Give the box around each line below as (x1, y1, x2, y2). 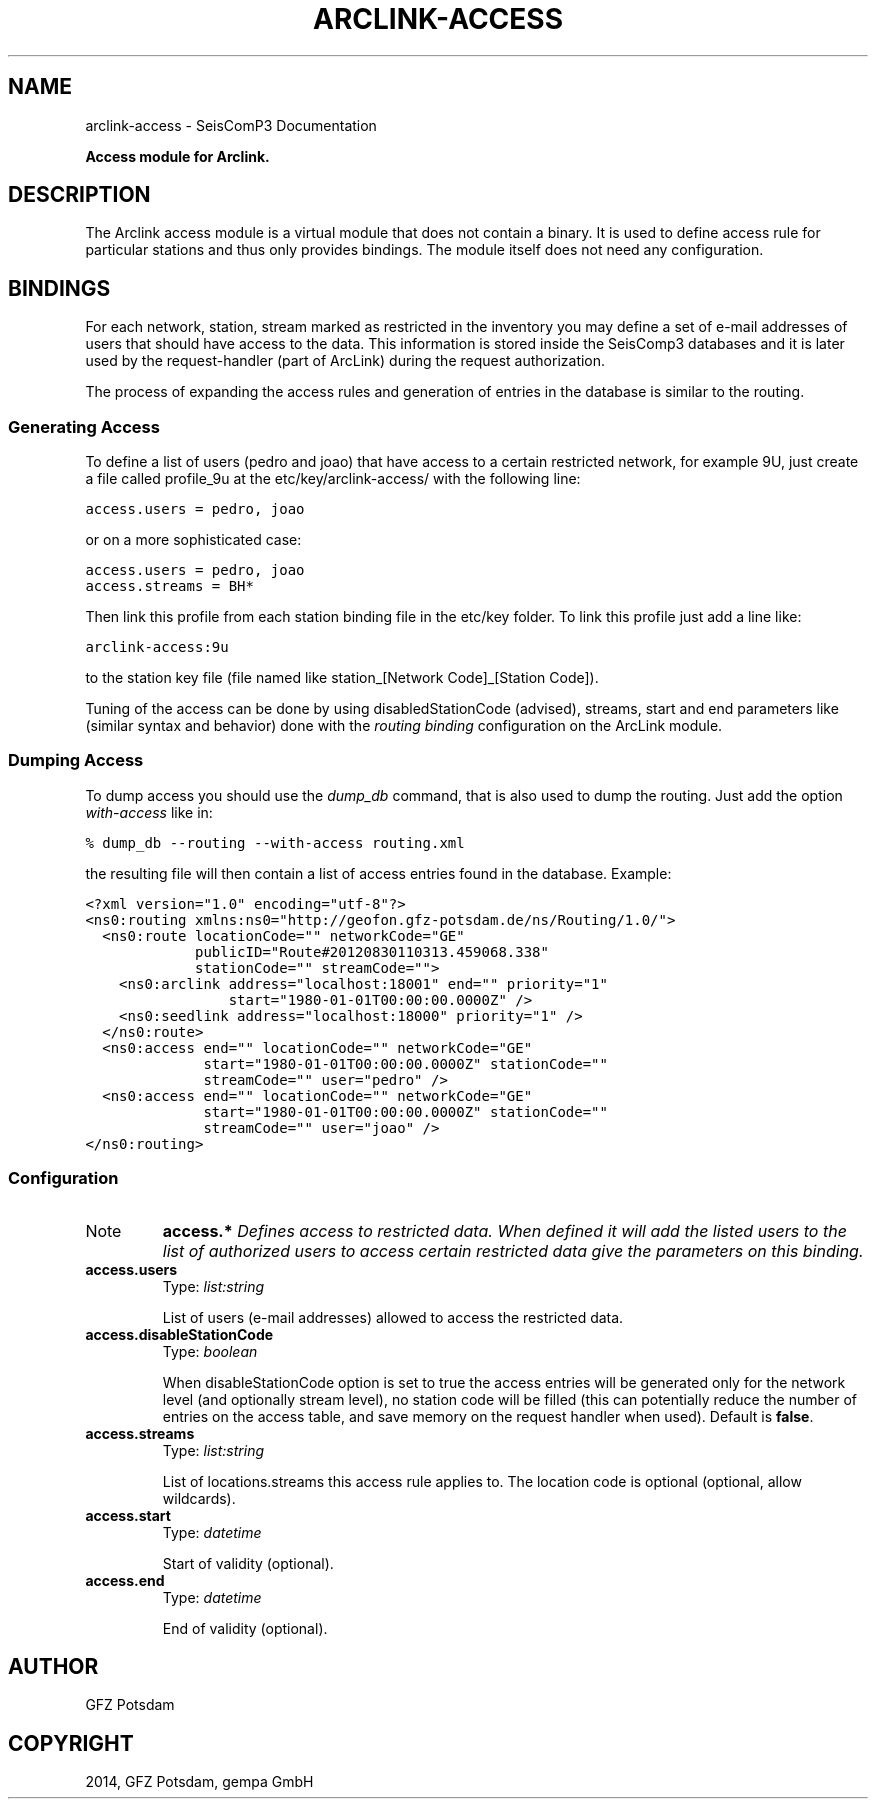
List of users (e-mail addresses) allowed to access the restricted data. (162, 1308, 624, 1326)
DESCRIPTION (8, 182, 151, 208)
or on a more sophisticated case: (85, 531, 302, 549)
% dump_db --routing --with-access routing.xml (85, 834, 465, 851)
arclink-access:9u (85, 639, 229, 656)
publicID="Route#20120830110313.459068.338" (194, 943, 549, 960)
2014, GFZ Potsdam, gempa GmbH (85, 1773, 314, 1791)
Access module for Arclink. (85, 147, 270, 165)
